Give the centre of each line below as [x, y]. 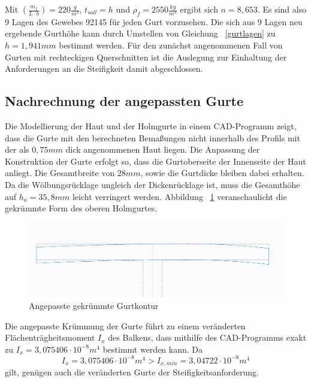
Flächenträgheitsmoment [50, 337]
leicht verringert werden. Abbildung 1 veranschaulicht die [179, 196]
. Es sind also [282, 9]
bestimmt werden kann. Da [153, 349]
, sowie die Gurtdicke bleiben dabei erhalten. [222, 173]
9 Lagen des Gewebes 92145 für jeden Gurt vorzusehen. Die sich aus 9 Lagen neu [154, 21]
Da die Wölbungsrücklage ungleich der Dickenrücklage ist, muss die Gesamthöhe [153, 184]
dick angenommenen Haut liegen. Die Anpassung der [163, 149]
